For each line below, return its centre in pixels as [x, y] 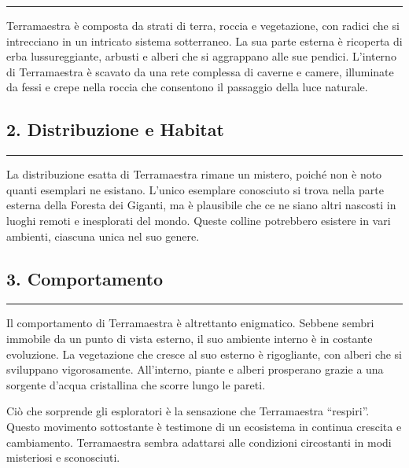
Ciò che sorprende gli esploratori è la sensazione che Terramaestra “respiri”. [188, 411]
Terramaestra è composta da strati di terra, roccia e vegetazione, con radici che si [203, 25]
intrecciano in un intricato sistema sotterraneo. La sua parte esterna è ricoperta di [204, 41]
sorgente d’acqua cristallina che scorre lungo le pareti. [136, 384]
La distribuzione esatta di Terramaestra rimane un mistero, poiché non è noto [194, 174]
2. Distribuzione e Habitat [115, 129]
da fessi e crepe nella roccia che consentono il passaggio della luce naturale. [187, 87]
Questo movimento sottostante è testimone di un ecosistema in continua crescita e [204, 426]
